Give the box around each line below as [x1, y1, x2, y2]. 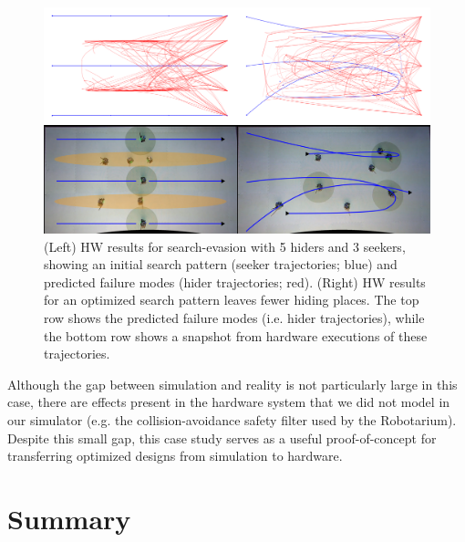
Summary [7, 499, 131, 537]
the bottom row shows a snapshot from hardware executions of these [44, 326, 428, 345]
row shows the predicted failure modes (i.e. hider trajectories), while [44, 307, 425, 327]
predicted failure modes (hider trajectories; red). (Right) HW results [44, 272, 426, 291]
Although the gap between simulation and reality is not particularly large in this [7, 374, 458, 393]
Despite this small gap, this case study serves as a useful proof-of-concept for [7, 428, 437, 447]
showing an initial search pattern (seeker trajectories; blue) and [44, 255, 398, 274]
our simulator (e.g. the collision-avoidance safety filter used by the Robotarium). [7, 410, 457, 429]
